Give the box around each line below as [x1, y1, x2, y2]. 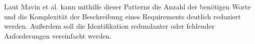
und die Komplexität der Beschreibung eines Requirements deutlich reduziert [4, 11, 241, 21]
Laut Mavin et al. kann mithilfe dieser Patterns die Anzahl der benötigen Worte [4, 1, 251, 11]
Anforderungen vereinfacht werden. [4, 30, 112, 41]
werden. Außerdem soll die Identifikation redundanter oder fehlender [4, 21, 215, 31]
